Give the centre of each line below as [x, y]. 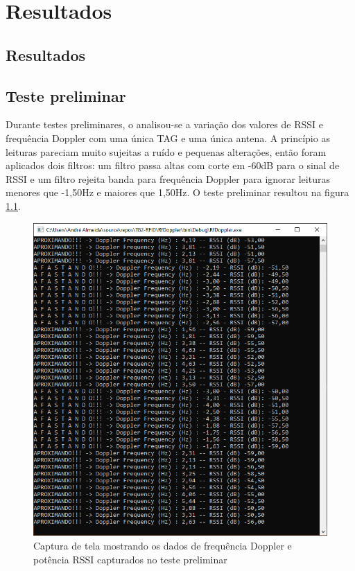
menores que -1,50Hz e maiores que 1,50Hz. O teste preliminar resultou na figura [177, 192]
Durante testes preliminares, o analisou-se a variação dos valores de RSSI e [165, 124]
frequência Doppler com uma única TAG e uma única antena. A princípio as [168, 138]
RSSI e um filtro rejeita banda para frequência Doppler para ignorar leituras [168, 178]
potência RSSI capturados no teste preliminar [130, 559]
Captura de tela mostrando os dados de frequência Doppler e [163, 546]
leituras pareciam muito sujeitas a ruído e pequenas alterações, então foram [166, 151]
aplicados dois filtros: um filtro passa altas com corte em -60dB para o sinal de [173, 165]
